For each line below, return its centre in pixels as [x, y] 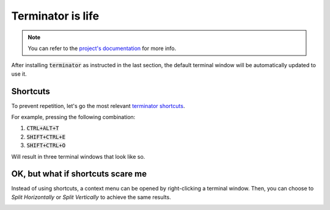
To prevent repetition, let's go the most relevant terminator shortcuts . [98, 106]
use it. [19, 74]
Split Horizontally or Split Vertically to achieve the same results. [91, 197]
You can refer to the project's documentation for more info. [102, 48]
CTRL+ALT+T [43, 129]
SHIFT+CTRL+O [46, 146]
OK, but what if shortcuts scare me [79, 174]
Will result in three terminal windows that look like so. [78, 156]
